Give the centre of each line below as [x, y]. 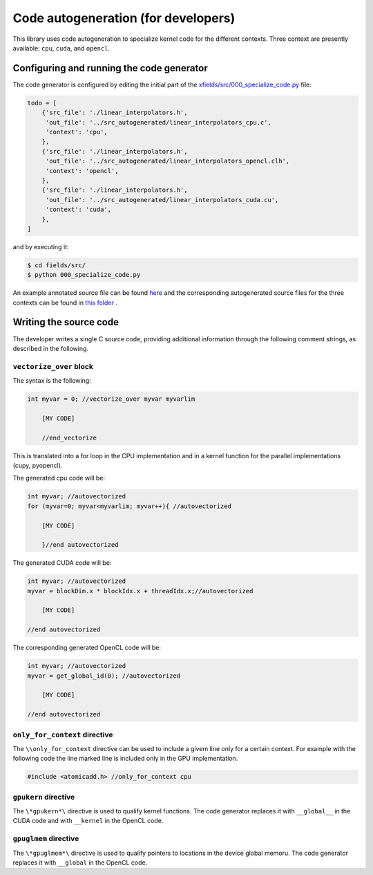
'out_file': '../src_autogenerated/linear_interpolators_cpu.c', [159, 122]
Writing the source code [66, 322]
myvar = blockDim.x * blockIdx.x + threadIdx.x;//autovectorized [140, 591]
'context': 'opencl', [82, 171]
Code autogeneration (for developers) [124, 18]
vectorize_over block [53, 366]
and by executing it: [41, 246]
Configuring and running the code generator [110, 68]
